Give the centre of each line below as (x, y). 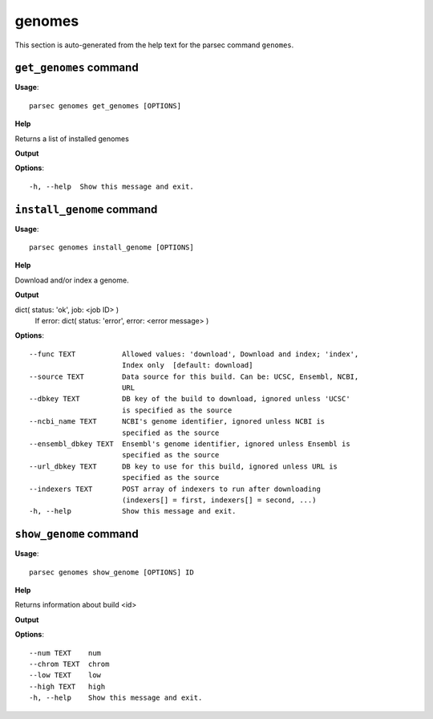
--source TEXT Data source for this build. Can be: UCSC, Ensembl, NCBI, (194, 376)
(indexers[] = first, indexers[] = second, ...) (219, 500)
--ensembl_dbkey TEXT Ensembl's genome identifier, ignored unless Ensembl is (190, 444)
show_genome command (77, 534)
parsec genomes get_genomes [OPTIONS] (105, 106)
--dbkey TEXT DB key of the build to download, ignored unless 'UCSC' (190, 399)
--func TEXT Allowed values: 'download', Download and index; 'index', (194, 354)
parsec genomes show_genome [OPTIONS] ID (111, 572)
